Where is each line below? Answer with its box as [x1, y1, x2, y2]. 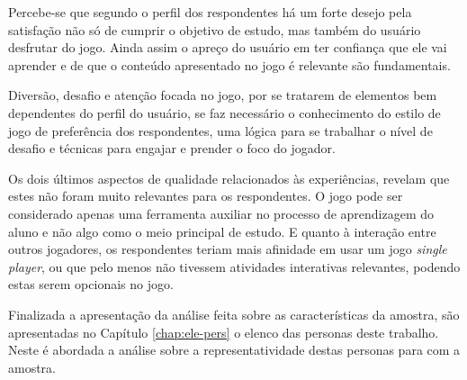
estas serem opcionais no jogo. [8, 275, 174, 294]
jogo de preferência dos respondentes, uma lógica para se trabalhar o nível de [8, 121, 433, 140]
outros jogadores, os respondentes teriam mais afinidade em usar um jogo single [8, 240, 447, 258]
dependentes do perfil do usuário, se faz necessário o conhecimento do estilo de [8, 103, 441, 122]
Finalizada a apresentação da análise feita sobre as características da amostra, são [8, 304, 460, 323]
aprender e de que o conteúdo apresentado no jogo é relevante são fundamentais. [8, 55, 451, 74]
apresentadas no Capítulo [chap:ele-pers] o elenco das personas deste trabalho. [8, 322, 439, 341]
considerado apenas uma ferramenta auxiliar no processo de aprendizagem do [8, 204, 435, 222]
